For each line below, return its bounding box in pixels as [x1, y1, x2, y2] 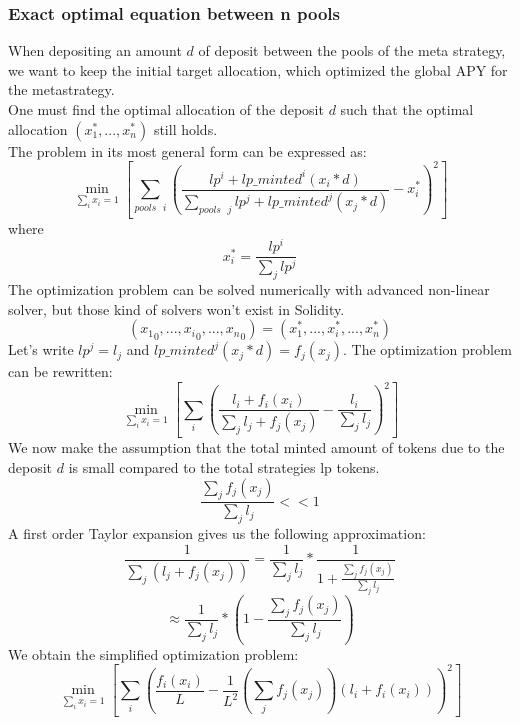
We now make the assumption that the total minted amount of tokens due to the [8, 437, 505, 458]
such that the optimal [340, 99, 474, 119]
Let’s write [8, 339, 74, 360]
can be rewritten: [8, 361, 113, 382]
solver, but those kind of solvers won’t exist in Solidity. [8, 298, 345, 319]
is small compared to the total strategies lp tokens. [68, 457, 380, 478]
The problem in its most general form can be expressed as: [8, 140, 367, 161]
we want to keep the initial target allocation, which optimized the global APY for [8, 59, 508, 80]
